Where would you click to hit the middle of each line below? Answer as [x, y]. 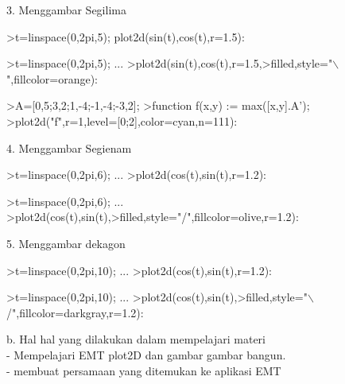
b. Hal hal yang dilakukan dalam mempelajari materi [136, 339]
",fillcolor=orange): [52, 78]
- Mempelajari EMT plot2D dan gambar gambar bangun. [146, 354]
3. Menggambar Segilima [66, 10]
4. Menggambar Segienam [69, 147]
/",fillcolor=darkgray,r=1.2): [75, 312]
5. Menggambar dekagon [66, 243]
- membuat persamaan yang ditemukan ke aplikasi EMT [144, 370]
